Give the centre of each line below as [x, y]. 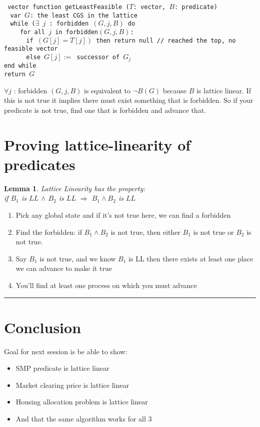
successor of [98, 57]
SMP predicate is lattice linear [62, 368]
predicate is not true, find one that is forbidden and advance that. [105, 110]
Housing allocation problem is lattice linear [82, 402]
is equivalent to [107, 90]
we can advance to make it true [64, 268]
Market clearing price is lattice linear [72, 385]
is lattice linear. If [223, 90]
